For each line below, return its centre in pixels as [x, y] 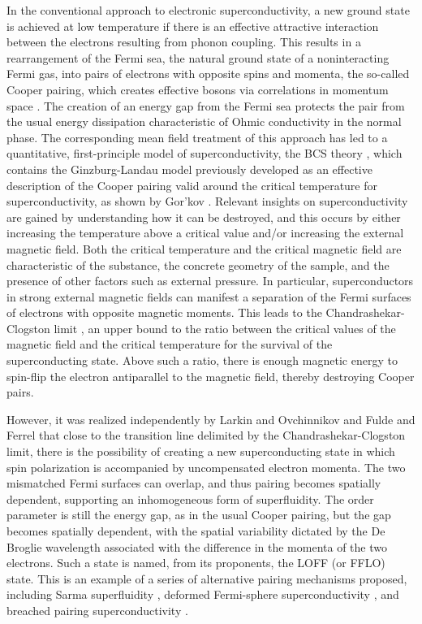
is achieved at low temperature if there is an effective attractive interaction [193, 26]
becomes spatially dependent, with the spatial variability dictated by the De [196, 531]
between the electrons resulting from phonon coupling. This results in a [184, 42]
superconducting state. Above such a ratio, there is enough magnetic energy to [202, 360]
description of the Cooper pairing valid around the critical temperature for [192, 185]
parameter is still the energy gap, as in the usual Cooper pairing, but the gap [199, 515]
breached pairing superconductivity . [97, 610]
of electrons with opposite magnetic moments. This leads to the [164, 312]
